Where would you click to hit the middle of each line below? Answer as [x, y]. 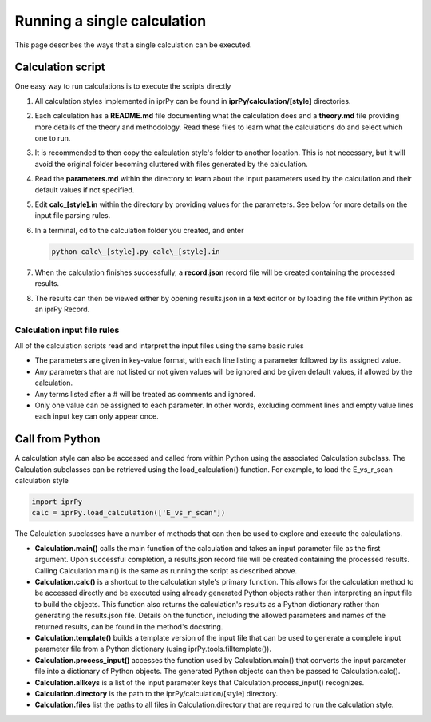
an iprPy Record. [62, 309]
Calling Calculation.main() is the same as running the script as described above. [166, 570]
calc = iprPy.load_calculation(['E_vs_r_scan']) [129, 513]
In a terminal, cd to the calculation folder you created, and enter [139, 230]
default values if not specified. [85, 190]
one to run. [53, 138]
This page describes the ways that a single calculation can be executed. [133, 45]
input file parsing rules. [73, 216]
